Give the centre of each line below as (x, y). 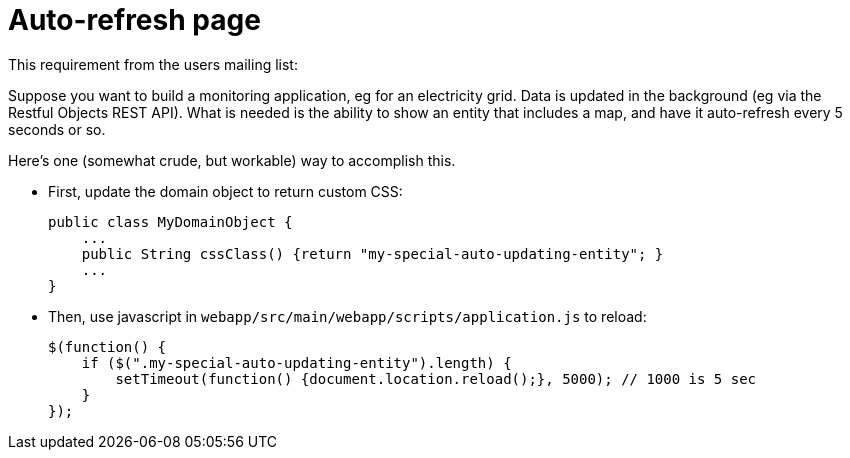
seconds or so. (57, 129)
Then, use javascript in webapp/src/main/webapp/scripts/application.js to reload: (347, 316)
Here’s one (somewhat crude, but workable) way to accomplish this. (232, 160)
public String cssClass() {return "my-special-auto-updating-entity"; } (372, 253)
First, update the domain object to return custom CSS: (225, 191)
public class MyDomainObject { (170, 221)
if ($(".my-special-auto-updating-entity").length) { (296, 362)
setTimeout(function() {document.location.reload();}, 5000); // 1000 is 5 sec (436, 378)
